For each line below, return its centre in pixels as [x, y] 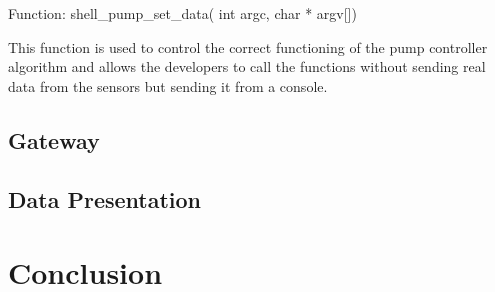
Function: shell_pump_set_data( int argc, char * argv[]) [182, 13]
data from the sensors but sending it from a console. [168, 85]
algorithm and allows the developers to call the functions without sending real [247, 66]
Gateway [54, 139]
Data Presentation [105, 198]
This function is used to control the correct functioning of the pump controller [248, 46]
